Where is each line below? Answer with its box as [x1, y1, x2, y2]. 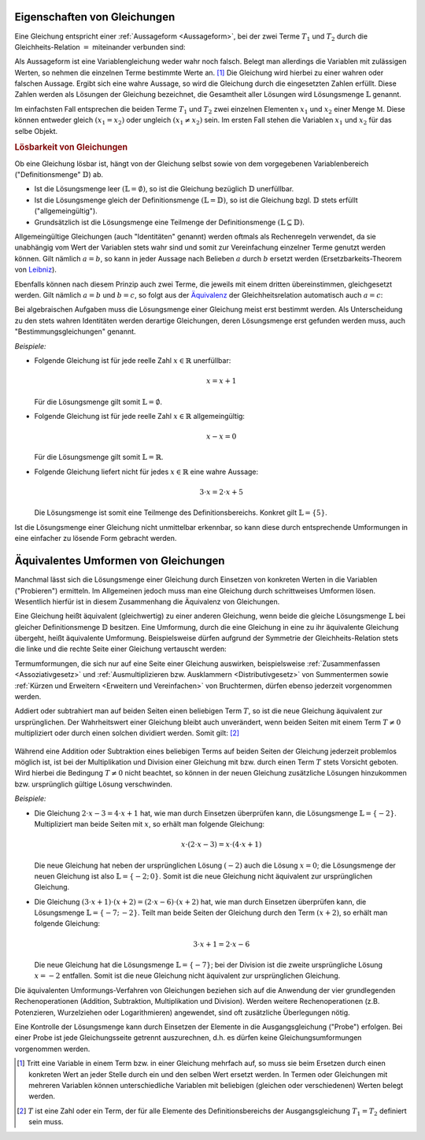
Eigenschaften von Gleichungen [14, 10, 176, 24]
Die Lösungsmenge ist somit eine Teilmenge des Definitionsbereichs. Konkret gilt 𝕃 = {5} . [34, 508, 328, 517]
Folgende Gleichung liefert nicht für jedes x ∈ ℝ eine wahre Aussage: [34, 467, 259, 476]
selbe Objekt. [14, 126, 58, 135]
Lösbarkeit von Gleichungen [14, 142, 128, 153]
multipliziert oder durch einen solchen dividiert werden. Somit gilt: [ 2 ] [14, 728, 240, 738]
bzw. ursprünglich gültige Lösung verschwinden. [14, 779, 173, 789]
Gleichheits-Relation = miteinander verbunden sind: [14, 42, 186, 51]
